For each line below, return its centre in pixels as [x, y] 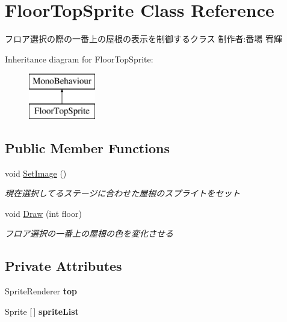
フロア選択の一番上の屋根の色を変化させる [89, 233]
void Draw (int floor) [43, 213]
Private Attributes [63, 266]
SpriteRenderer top [41, 291]
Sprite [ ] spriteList [42, 311]
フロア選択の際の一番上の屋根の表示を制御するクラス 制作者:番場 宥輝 [143, 39]
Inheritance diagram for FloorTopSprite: [79, 59]
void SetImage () [36, 173]
